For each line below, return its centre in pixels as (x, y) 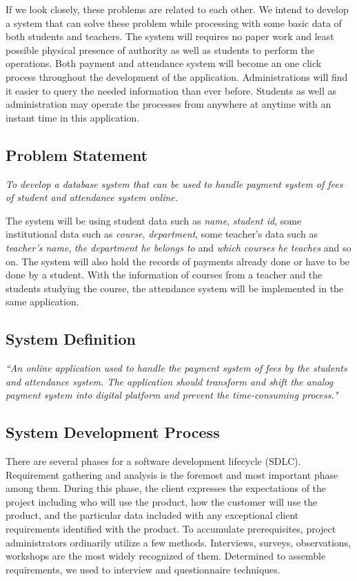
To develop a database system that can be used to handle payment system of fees (174, 183)
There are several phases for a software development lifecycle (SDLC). (153, 461)
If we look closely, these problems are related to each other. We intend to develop (177, 9)
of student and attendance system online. (92, 197)
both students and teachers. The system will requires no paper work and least (170, 36)
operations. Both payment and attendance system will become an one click (164, 63)
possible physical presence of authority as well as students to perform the (160, 49)
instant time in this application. (73, 117)
